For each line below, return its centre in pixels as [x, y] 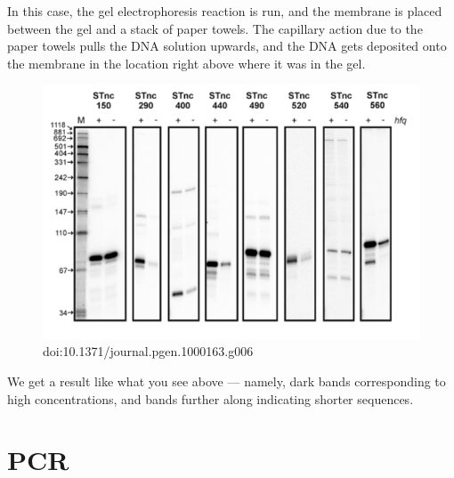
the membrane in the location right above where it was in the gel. [186, 63]
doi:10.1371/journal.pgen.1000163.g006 [148, 351]
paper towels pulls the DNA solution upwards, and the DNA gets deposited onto [227, 46]
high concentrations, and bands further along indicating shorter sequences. [211, 398]
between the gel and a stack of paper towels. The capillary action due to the [215, 28]
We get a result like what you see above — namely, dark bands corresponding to [227, 381]
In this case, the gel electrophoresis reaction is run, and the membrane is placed [225, 11]
